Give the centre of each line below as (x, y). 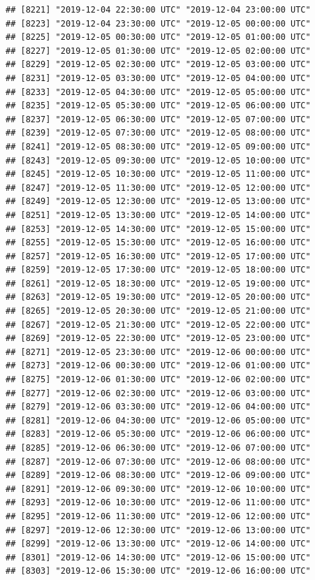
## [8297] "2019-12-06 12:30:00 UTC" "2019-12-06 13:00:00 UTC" (158, 530)
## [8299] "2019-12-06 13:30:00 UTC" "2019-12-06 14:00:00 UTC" (158, 544)
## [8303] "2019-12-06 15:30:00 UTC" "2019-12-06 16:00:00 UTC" (158, 571)
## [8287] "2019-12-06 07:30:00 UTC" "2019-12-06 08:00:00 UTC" (158, 462)
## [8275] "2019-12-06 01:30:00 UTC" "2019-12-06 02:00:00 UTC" (158, 380)
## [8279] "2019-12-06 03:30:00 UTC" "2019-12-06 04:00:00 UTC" (158, 407)
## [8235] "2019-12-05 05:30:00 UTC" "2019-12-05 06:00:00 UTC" (158, 106)
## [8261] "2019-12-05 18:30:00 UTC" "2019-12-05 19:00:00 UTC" (158, 283)
